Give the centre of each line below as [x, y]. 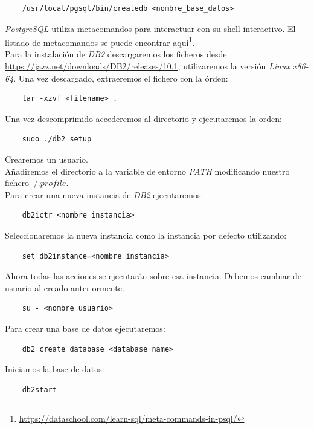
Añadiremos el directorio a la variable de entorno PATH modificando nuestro [147, 171]
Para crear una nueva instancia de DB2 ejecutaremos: [104, 194]
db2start [39, 389]
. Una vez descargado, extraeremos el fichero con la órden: [121, 78]
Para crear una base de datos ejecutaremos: [85, 328]
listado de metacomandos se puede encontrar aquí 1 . [100, 41]
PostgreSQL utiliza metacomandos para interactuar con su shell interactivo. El [150, 28]
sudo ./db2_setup [57, 139]
